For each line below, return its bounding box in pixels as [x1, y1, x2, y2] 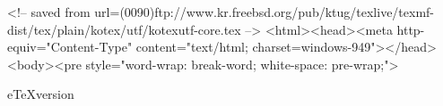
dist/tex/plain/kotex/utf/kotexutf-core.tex [7, 20, 241, 38]
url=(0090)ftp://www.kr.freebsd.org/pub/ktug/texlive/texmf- [94, 3, 435, 20]
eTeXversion [7, 85, 74, 103]
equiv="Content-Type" [7, 37, 133, 56]
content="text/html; [135, 37, 248, 56]
